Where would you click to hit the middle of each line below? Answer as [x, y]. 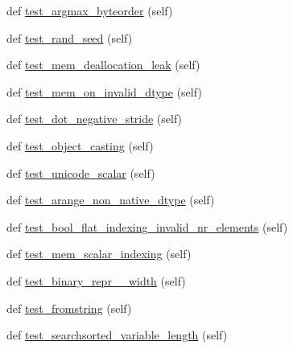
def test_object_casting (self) [80, 145]
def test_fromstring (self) [69, 308]
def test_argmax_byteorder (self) [90, 10]
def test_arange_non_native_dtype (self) [111, 200]
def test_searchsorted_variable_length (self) [117, 335]
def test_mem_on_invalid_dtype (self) [104, 91]
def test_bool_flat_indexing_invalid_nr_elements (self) [147, 226]
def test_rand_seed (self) [70, 37]
